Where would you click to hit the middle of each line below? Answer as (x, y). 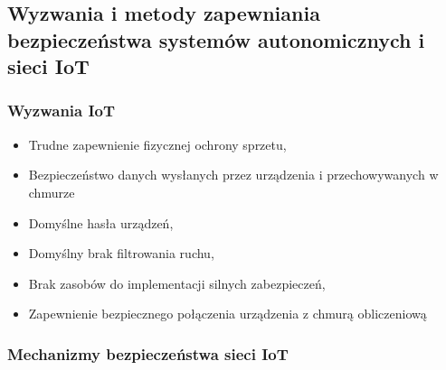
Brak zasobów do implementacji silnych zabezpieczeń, (177, 283)
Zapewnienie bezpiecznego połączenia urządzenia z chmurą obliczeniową (228, 314)
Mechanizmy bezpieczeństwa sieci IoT (148, 353)
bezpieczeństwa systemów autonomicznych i (216, 39)
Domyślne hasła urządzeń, (101, 222)
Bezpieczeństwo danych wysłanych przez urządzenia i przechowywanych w (233, 175)
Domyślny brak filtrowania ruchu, (121, 253)
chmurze (52, 192)
